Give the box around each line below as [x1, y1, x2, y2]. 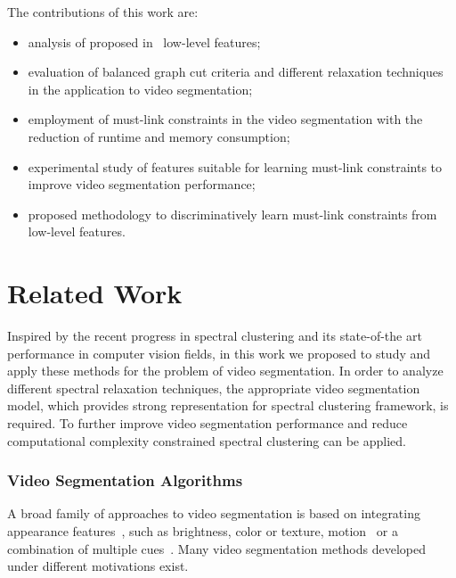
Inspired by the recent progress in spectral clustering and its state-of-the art [7, 326, 422, 345]
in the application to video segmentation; [28, 79, 253, 98]
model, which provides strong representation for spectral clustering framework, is [7, 396, 449, 415]
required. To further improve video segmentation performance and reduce [7, 414, 408, 433]
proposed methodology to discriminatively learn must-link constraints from [28, 204, 437, 223]
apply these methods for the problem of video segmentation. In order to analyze [7, 361, 444, 380]
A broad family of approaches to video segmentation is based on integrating [7, 504, 420, 523]
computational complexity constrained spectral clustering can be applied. [7, 431, 406, 450]
